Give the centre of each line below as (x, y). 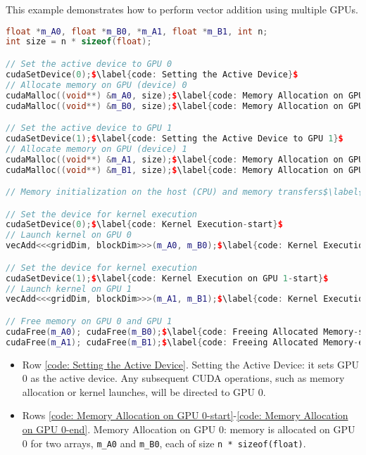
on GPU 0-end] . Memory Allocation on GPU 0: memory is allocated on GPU (189, 429)
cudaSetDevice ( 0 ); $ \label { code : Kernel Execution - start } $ (144, 225)
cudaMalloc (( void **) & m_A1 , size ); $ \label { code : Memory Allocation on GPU (185, 159)
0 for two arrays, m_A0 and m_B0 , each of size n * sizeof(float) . (164, 443)
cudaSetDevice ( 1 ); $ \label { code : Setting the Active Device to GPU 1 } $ (175, 138)
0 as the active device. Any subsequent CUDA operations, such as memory (183, 378)
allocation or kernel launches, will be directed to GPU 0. (144, 391)
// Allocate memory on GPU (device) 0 (96, 85)
